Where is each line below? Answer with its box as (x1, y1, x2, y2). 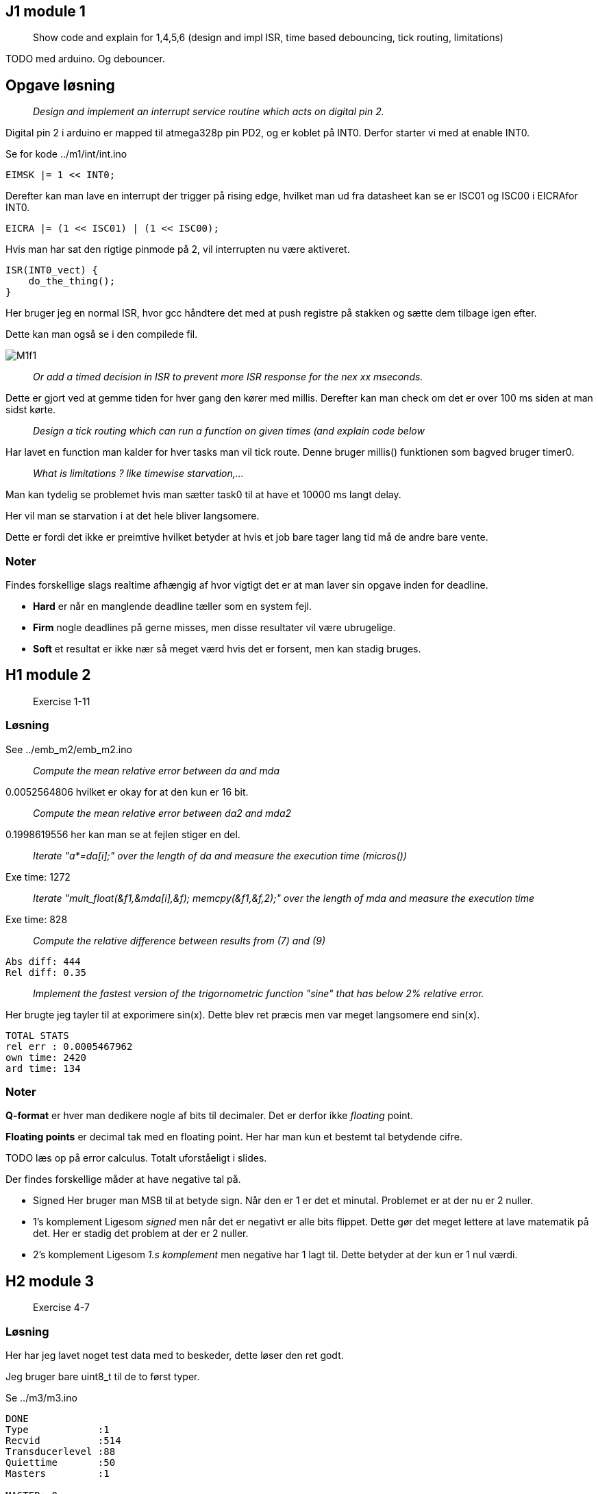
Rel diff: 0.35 (5, 966, 87, 978)
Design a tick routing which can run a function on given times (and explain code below (33, 425, 425, 437)
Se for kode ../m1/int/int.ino (5, 148, 127, 160)
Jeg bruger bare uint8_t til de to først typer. (5, 1370, 200, 1382)
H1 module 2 (5, 666, 91, 684)
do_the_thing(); (28, 275, 116, 287)
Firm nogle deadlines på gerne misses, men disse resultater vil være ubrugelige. (33, 622, 396, 634)
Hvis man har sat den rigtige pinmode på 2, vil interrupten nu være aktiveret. (5, 243, 350, 256)
